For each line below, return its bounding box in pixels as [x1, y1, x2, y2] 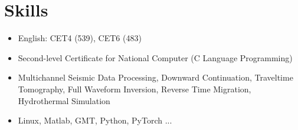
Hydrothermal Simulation [18, 94, 110, 106]
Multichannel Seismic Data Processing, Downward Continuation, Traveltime [18, 71, 293, 84]
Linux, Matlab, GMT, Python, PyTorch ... [18, 114, 172, 126]
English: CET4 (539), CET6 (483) [18, 32, 142, 44]
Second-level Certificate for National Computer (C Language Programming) [18, 51, 293, 64]
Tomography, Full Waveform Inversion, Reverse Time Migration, [18, 82, 251, 95]
